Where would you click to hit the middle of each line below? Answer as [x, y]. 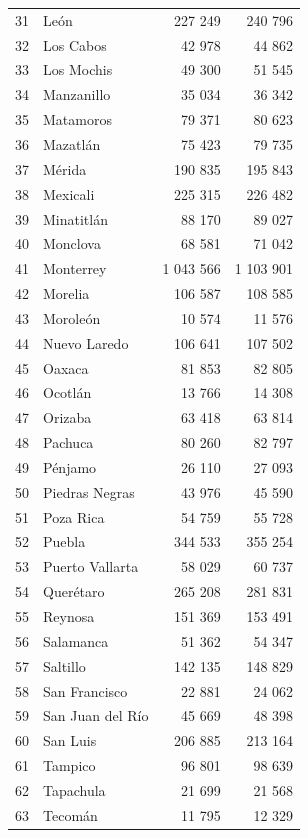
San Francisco [85, 690]
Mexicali [69, 193]
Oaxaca [66, 367]
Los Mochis [78, 69]
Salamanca [76, 640]
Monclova [72, 243]
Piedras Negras [89, 491]
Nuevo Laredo [86, 342]
